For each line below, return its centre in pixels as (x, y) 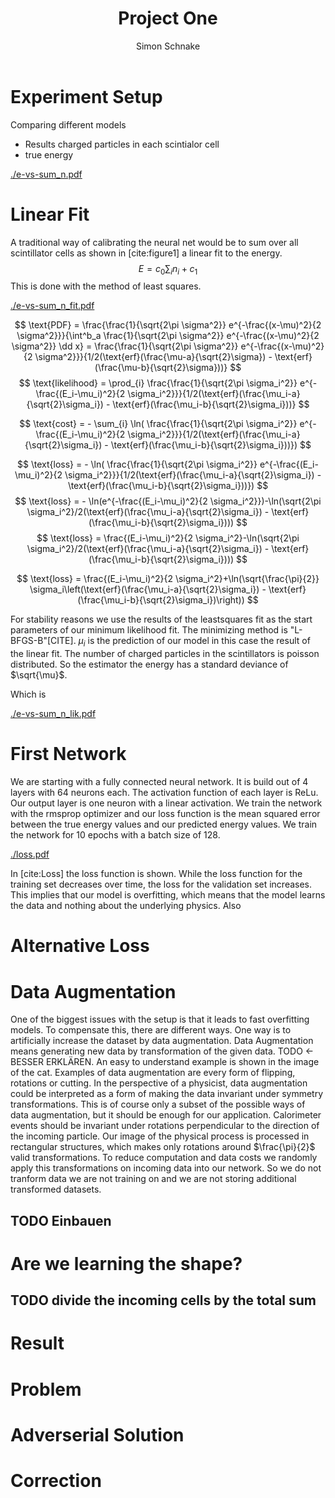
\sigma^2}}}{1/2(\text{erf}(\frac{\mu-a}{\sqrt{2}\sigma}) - (153, 357)
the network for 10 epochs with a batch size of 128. (115, 835)
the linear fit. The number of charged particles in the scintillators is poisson (165, 654)
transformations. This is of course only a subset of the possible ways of (158, 1104)
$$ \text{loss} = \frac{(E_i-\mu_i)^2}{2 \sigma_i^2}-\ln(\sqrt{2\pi (168, 538)
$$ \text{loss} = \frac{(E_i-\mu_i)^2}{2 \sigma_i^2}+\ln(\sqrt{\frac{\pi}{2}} (168, 579)
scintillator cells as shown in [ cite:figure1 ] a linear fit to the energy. (146, 253)
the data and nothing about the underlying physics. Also (126, 906)
